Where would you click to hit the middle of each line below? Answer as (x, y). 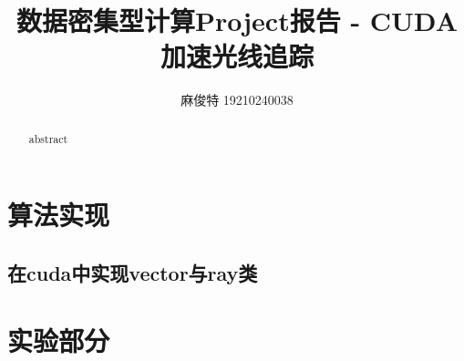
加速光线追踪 (237, 56)
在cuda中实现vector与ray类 (133, 272)
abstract (48, 138)
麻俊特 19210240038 (237, 100)
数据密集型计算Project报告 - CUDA (237, 21)
